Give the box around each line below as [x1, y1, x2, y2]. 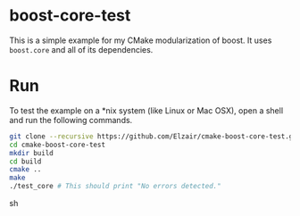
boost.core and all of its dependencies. [9, 44, 154, 54]
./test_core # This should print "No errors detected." [9, 182, 221, 191]
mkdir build [9, 148, 54, 157]
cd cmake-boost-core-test [9, 140, 105, 149]
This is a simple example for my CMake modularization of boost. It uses [9, 35, 272, 46]
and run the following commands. [9, 114, 133, 125]
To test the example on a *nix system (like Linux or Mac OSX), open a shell [9, 104, 284, 116]
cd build [9, 157, 42, 166]
